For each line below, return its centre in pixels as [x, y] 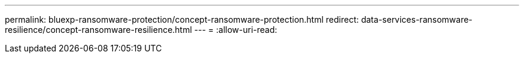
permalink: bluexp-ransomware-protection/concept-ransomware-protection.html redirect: [182, 19]
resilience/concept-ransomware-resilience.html [98, 30]
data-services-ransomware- [417, 19]
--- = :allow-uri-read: [236, 30]
